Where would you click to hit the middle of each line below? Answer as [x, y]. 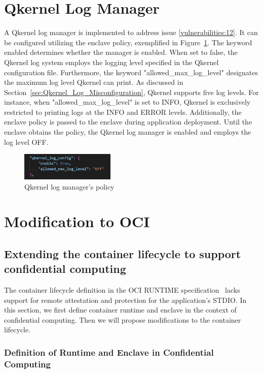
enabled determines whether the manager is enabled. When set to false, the [121, 52]
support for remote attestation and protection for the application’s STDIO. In [125, 300]
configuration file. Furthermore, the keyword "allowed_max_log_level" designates [131, 72]
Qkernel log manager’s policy [69, 186]
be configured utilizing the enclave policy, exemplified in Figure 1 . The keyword [128, 42]
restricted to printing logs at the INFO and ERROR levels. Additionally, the [123, 112]
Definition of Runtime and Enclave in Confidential [109, 352]
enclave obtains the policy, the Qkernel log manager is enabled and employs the [128, 132]
